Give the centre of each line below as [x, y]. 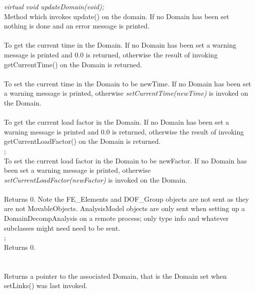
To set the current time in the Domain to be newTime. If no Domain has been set [128, 83]
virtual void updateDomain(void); [54, 6]
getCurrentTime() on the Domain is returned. [73, 64]
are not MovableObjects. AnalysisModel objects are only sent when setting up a [125, 208]
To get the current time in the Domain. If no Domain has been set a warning [120, 45]
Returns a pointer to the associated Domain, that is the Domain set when [115, 276]
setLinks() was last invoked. [46, 285]
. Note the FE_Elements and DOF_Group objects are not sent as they [141, 199]
